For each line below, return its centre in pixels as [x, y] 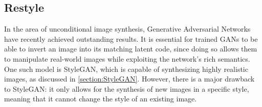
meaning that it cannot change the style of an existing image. [101, 99]
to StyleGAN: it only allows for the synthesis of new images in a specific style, [127, 88]
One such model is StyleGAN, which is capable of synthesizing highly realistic [126, 69]
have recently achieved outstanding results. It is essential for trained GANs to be [131, 38]
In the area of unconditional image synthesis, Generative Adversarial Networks [127, 29]
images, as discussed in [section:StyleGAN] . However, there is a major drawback [129, 79]
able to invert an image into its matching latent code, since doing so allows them [131, 49]
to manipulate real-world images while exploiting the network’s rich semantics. [127, 58]
